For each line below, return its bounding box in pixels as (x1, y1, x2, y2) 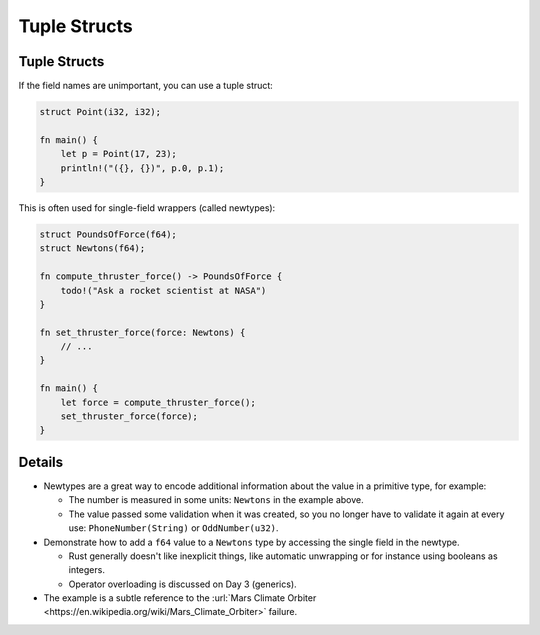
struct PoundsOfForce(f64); (39, 228, 177, 240)
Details (18, 453, 64, 470)
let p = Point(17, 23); (60, 148, 177, 160)
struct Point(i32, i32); (39, 106, 162, 118)
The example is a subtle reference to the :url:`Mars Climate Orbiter (43, 592, 317, 604)
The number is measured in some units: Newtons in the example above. (68, 494, 364, 506)
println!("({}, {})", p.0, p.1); (60, 162, 225, 174)
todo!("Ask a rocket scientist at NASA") (60, 285, 267, 296)
